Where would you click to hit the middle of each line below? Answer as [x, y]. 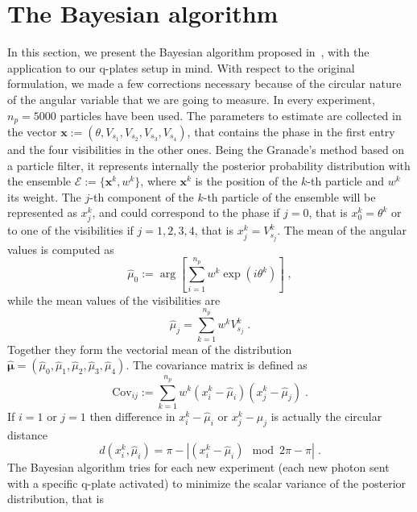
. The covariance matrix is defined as [217, 365]
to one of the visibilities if [70, 230]
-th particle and [346, 181]
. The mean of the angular [342, 230]
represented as [42, 212]
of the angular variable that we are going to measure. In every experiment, [191, 99]
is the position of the [246, 181]
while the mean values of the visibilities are [114, 300]
